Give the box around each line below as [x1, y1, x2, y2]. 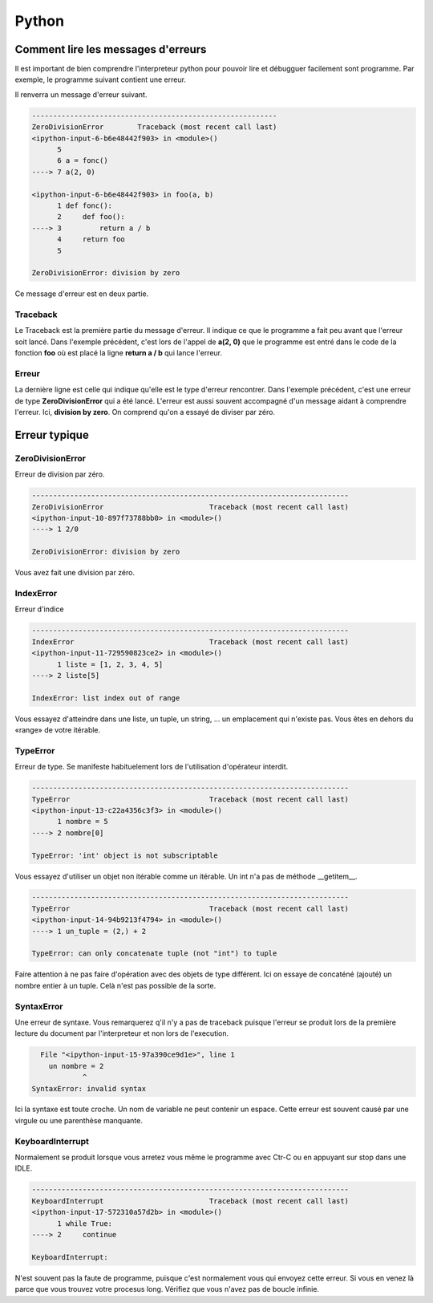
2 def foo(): [57, 213, 126, 221]
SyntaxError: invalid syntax [31, 1084, 147, 1093]
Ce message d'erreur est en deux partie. [14, 289, 149, 298]
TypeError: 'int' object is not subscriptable [31, 850, 218, 860]
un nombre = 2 [48, 1061, 104, 1070]
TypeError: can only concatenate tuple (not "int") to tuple [31, 949, 277, 958]
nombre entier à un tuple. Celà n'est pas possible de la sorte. [14, 980, 216, 990]
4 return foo [57, 235, 126, 244]
